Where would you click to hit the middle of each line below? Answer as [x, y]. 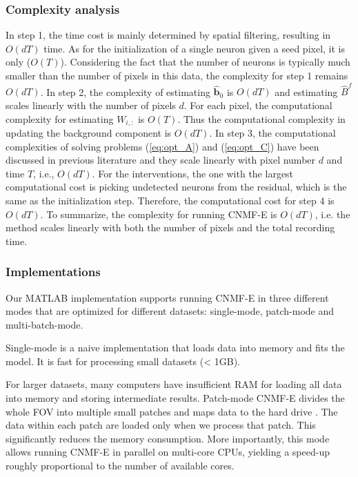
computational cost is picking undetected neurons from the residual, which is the [176, 187]
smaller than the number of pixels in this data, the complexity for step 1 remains [177, 75]
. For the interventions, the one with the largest [193, 173]
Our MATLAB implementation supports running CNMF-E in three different [167, 297]
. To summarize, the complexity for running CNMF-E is [159, 214]
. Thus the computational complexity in [261, 118]
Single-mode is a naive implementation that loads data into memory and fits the [175, 348]
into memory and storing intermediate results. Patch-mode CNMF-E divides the [175, 398]
